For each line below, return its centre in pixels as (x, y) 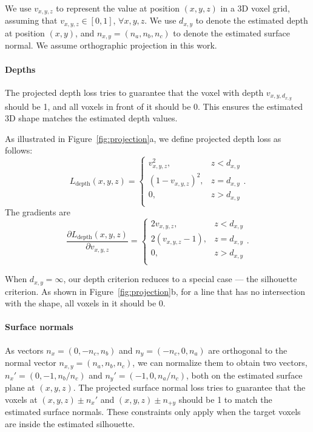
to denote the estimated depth (252, 20)
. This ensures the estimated (251, 106)
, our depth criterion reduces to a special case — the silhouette (180, 279)
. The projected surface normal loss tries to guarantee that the (189, 387)
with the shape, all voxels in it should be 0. (85, 303)
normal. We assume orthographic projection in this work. (111, 45)
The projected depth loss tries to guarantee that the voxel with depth (134, 92)
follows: (19, 150)
